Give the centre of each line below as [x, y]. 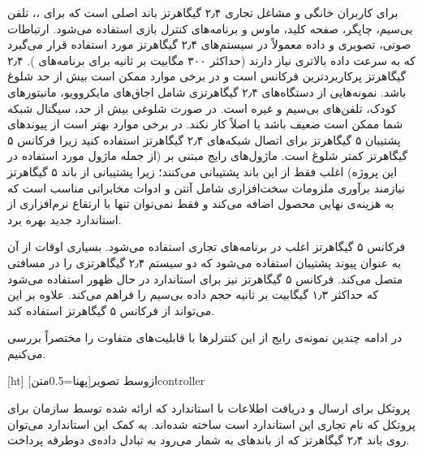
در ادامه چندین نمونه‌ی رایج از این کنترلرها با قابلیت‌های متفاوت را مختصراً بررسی [205, 337]
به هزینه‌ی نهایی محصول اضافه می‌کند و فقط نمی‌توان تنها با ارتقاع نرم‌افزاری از [201, 203]
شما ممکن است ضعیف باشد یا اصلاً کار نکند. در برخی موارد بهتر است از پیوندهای [205, 124]
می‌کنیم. [27, 353]
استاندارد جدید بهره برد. [65, 219]
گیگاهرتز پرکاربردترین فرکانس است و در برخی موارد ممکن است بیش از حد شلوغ [207, 76]
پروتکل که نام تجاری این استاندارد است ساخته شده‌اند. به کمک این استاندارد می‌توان [211, 424]
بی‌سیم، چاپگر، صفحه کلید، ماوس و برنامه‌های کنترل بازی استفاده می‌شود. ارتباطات [210, 28]
